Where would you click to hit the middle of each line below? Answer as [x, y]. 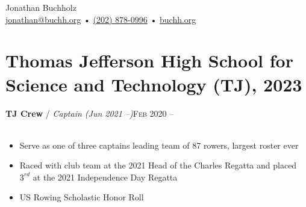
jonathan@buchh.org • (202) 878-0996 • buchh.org [101, 19]
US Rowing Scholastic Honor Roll [82, 197]
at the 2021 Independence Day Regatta [105, 177]
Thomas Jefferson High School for [149, 60]
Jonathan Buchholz [41, 7]
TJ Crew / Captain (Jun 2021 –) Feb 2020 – [90, 113]
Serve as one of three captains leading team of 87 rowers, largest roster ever [159, 145]
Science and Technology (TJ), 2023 [154, 84]
